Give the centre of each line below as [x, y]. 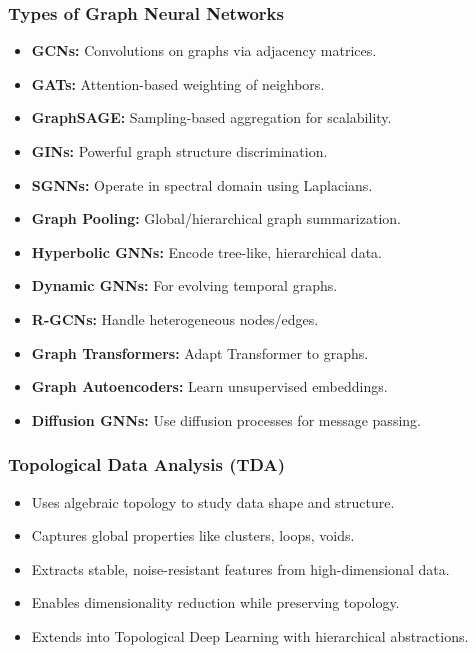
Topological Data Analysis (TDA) [146, 464]
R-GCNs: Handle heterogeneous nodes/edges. [175, 318]
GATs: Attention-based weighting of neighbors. [178, 83]
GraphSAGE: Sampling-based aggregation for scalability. [211, 117]
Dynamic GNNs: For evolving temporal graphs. [184, 285]
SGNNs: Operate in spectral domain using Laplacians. [202, 184]
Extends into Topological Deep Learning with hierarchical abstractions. [250, 635]
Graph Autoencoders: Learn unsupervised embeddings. [209, 386]
